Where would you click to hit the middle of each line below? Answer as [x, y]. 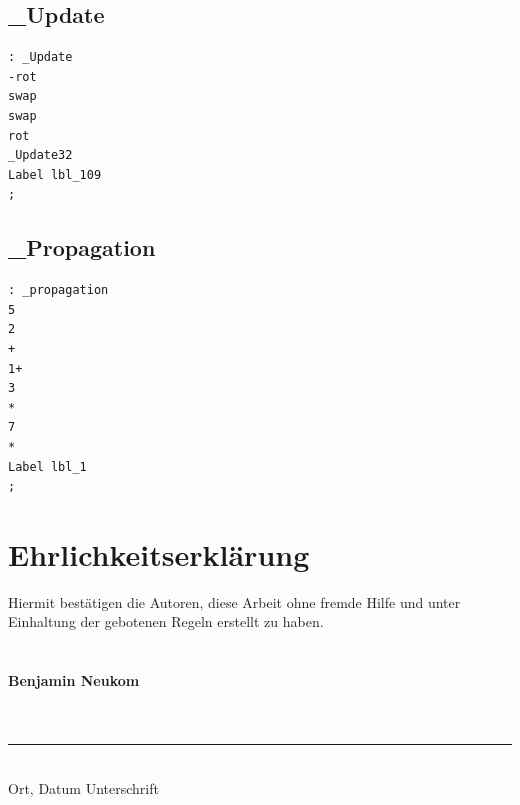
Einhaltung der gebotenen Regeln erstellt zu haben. [166, 621]
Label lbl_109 [55, 174]
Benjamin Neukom [74, 680]
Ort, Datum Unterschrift [83, 787]
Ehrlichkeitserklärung [159, 553]
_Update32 [40, 155]
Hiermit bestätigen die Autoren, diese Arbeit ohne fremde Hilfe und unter [234, 601]
